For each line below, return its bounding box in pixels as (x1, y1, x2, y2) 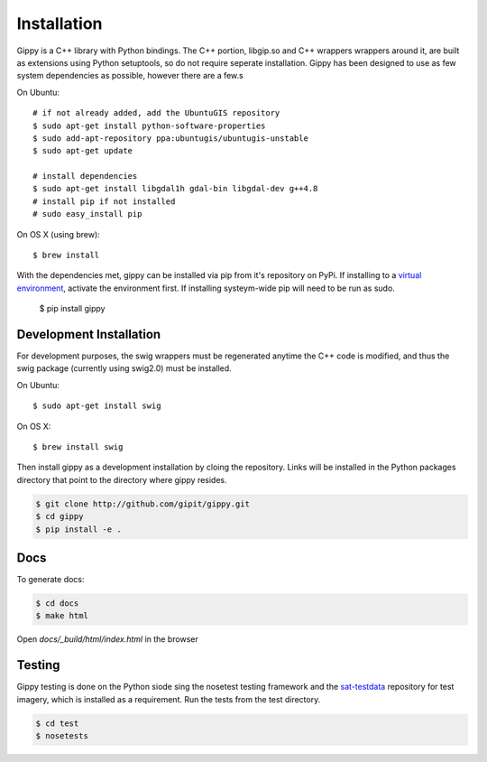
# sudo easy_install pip (32, 209, 142, 219)
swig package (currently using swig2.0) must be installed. (16, 363, 232, 374)
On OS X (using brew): (16, 228, 101, 239)
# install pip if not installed (32, 196, 176, 207)
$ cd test (35, 718, 79, 729)
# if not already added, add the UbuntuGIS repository (32, 108, 280, 118)
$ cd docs (35, 599, 79, 609)
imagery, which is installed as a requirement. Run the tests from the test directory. (16, 693, 321, 704)
